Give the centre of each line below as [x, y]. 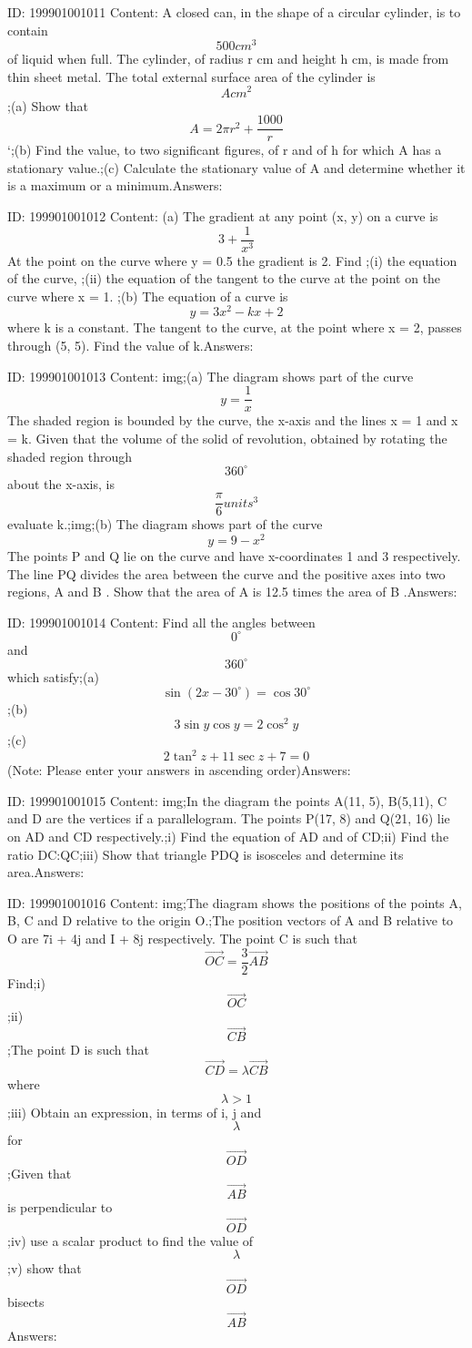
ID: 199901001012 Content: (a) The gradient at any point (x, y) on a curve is [223, 215]
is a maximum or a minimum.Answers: [115, 185]
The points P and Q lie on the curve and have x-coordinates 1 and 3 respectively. [234, 555]
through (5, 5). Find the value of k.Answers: [131, 346]
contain [28, 30]
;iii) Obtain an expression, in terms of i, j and [135, 1112]
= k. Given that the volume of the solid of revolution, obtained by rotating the [227, 438]
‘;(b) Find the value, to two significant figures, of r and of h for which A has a [225, 150]
